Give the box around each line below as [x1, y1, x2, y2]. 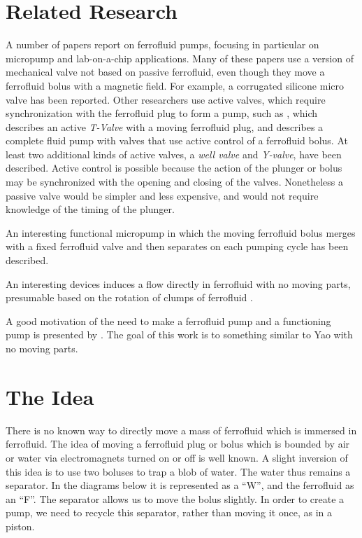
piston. [6, 518, 35, 533]
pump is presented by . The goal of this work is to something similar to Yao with [6, 327, 353, 342]
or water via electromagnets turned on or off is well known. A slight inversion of [6, 450, 348, 464]
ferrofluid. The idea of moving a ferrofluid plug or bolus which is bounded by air [6, 436, 350, 451]
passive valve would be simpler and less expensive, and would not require [6, 188, 319, 202]
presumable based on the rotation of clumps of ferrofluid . [6, 290, 253, 305]
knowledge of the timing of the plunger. [6, 202, 175, 216]
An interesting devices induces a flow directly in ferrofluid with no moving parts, [6, 276, 351, 291]
